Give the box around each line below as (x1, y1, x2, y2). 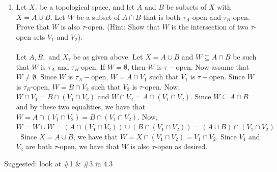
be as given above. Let (73, 51, 143, 62)
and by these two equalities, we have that (16, 101, 146, 111)
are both (25, 141, 52, 152)
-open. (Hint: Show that (85, 21, 160, 32)
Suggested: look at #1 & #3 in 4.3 (4, 158, 113, 168)
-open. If (78, 61, 105, 72)
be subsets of (166, 2, 207, 12)
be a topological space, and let (40, 2, 135, 12)
